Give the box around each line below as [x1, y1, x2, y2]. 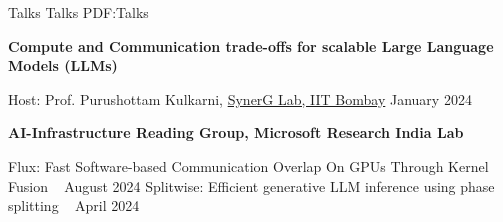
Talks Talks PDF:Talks [8, 2, 149, 22]
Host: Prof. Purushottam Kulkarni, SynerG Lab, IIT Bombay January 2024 [8, 88, 472, 109]
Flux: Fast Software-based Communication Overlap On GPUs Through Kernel [8, 155, 489, 176]
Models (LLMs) [8, 55, 118, 76]
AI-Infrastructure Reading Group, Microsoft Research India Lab [8, 122, 464, 143]
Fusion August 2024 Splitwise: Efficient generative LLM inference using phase [8, 175, 495, 196]
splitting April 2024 [8, 195, 140, 216]
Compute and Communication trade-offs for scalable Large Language [8, 35, 494, 56]
